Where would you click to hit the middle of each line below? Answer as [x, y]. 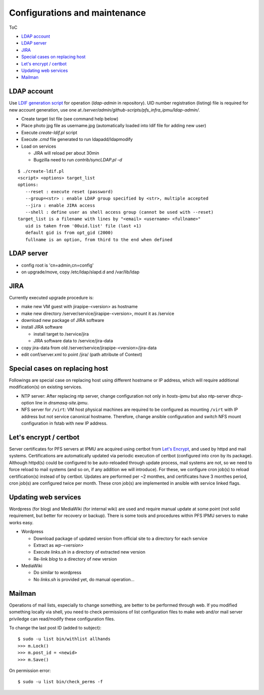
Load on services [39, 146]
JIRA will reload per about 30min [66, 153]
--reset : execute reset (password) [69, 191]
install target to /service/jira [61, 334]
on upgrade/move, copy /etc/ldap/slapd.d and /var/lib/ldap [80, 272]
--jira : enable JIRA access [60, 205]
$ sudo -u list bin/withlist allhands [64, 639]
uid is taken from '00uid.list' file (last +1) [83, 226]
